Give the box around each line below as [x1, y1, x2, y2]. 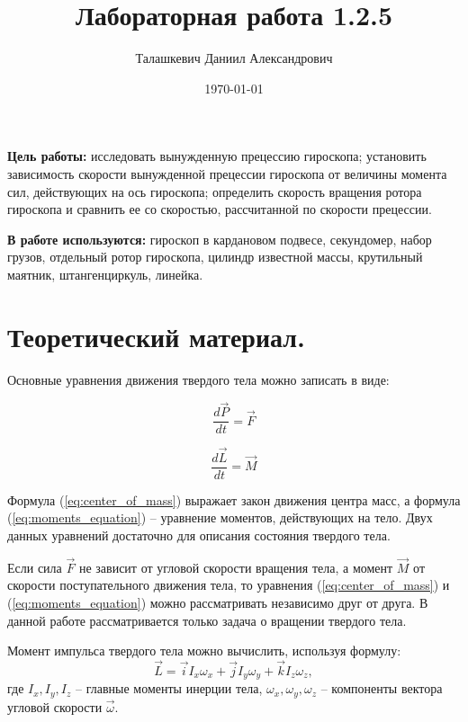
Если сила [7, 557, 62, 576]
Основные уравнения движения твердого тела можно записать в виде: [7, 370, 390, 388]
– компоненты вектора [320, 679, 443, 698]
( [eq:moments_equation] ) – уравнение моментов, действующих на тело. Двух [7, 508, 433, 527]
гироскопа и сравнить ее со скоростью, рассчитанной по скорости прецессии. [7, 200, 432, 218]
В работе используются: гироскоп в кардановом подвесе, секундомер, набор [7, 229, 432, 248]
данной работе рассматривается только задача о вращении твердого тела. [7, 611, 407, 629]
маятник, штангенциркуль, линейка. [7, 264, 203, 283]
